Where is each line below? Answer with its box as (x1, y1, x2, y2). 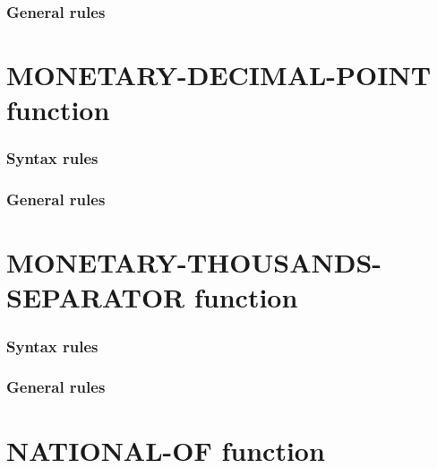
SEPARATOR (6, 279, 185, 316)
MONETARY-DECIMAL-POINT (6, 56, 432, 93)
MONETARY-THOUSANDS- (6, 244, 382, 281)
